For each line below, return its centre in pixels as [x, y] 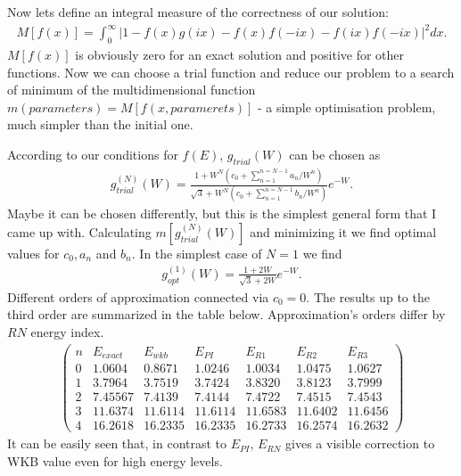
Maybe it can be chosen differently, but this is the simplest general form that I [222, 213]
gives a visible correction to [360, 443]
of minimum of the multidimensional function [132, 90]
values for [33, 253]
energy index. [67, 331]
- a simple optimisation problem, [346, 107]
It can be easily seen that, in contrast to [117, 443]
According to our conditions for [93, 154]
